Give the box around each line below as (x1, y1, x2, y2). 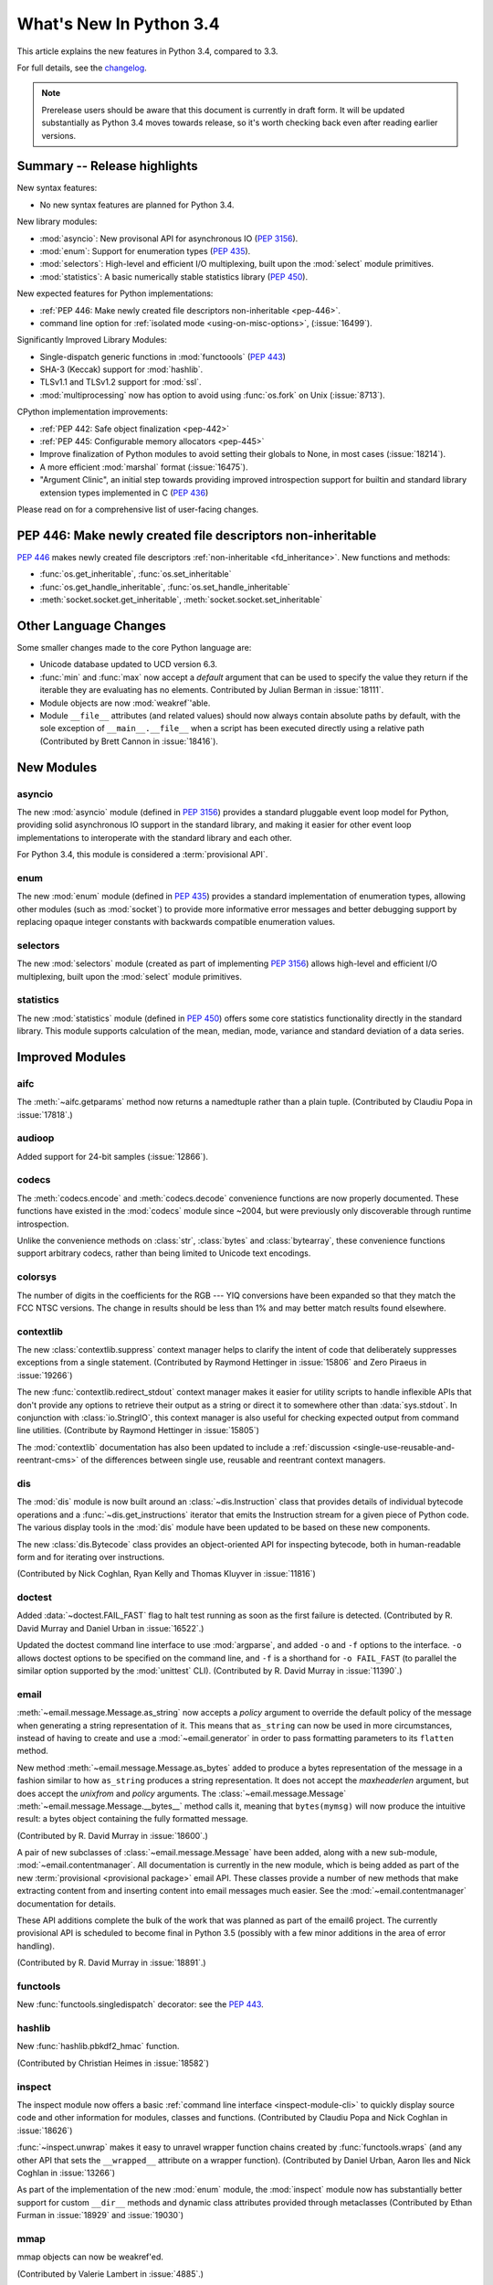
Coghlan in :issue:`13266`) (16, 2167, 116, 2178)
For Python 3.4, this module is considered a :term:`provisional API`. (16, 849, 268, 860)
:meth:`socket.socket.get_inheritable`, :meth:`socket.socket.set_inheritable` (39, 594, 323, 605)
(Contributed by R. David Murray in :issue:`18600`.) (16, 1830, 209, 1841)
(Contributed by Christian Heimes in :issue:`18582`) (16, 2057, 210, 2068)
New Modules (16, 760, 98, 775)
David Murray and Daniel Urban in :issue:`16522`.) (16, 1622, 205, 1633)
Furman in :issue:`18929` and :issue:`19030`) (16, 2210, 184, 2221)
